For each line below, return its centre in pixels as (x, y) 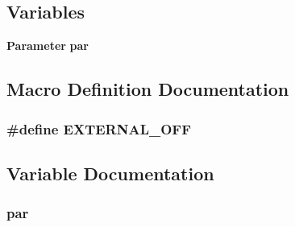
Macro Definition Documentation (148, 89)
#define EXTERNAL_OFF (99, 128)
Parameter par (48, 45)
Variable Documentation (110, 173)
